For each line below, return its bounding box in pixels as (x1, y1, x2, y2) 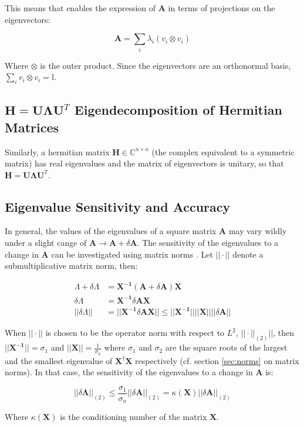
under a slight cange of (5, 236, 87, 249)
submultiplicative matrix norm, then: (5, 259, 138, 272)
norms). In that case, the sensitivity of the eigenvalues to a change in (5, 366, 253, 378)
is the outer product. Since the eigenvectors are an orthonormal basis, (40, 59, 291, 71)
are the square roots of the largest (165, 341, 288, 353)
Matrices (5, 118, 59, 136)
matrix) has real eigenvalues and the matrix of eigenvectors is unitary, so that (5, 157, 284, 169)
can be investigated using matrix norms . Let (51, 248, 213, 260)
